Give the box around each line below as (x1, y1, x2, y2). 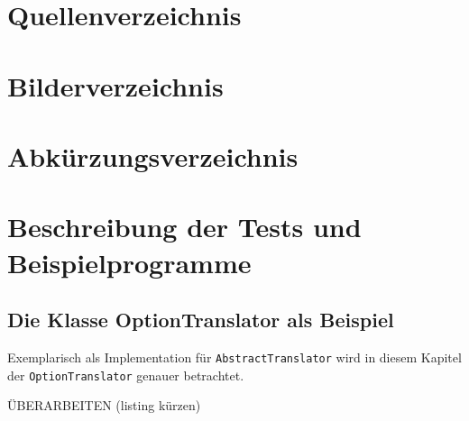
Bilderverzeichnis (7, 67, 224, 104)
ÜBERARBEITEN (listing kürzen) (7, 396, 201, 415)
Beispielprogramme (7, 243, 252, 280)
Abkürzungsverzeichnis (7, 137, 299, 174)
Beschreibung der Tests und (7, 208, 362, 245)
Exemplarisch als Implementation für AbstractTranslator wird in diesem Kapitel (7, 347, 462, 366)
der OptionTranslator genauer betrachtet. (7, 365, 244, 384)
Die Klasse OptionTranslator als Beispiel (7, 306, 394, 334)
